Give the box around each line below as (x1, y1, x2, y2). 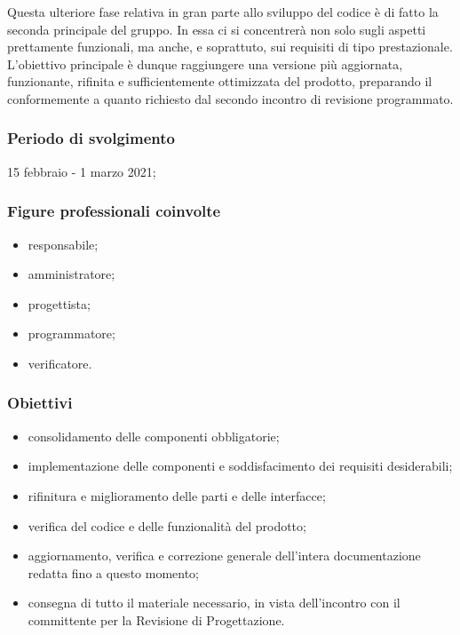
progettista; (28, 294, 91, 313)
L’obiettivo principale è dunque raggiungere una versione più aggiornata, (7, 54, 403, 73)
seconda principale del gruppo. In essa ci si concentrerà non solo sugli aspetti (7, 20, 426, 38)
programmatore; (28, 324, 115, 343)
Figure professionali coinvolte (7, 200, 221, 222)
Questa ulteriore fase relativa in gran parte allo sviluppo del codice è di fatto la (7, 3, 439, 20)
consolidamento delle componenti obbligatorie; (28, 426, 280, 445)
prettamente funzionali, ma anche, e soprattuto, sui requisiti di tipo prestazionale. (7, 37, 453, 56)
